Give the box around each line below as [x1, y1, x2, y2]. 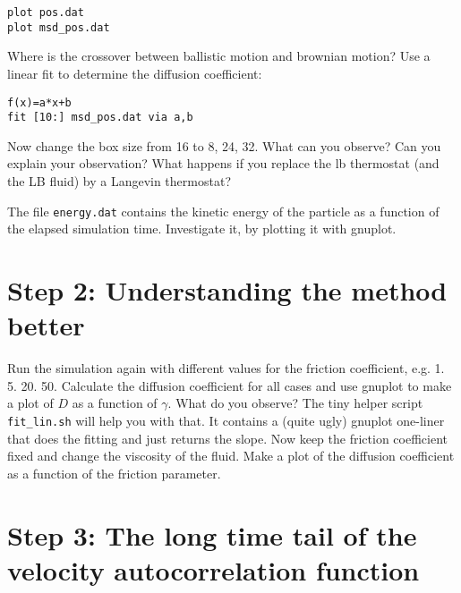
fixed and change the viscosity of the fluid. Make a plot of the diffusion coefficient [7, 446, 455, 465]
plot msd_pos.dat [7, 21, 110, 34]
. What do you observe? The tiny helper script [167, 394, 423, 412]
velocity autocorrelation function [7, 551, 420, 588]
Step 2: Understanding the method [7, 272, 448, 309]
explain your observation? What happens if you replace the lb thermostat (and [7, 154, 440, 173]
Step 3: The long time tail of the [7, 516, 417, 553]
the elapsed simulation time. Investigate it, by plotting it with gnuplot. [7, 219, 397, 238]
